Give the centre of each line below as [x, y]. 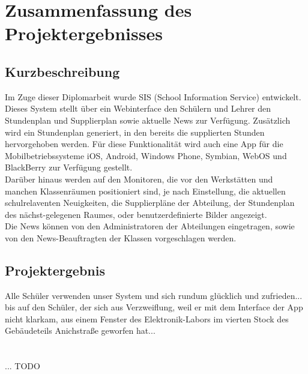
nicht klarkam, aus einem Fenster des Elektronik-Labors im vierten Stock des [147, 318]
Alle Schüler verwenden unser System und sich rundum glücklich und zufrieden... [154, 295]
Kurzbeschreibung [62, 71]
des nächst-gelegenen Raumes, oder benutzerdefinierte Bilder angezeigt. [136, 214]
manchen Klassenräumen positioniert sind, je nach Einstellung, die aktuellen [145, 191]
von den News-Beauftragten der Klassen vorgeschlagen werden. [121, 237]
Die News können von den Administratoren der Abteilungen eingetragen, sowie [150, 226]
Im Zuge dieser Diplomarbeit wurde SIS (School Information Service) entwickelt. [153, 96]
